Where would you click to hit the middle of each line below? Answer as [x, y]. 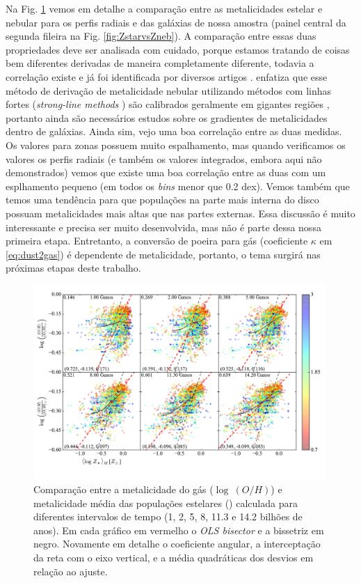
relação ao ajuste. [71, 571]
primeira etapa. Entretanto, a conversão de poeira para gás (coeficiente [157, 241]
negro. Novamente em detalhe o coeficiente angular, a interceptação [177, 544]
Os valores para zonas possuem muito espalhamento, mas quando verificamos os [176, 145]
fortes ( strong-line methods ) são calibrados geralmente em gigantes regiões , [168, 104]
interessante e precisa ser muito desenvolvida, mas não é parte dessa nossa [163, 227]
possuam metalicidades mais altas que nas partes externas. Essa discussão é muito [180, 213]
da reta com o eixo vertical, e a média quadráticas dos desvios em [174, 557]
